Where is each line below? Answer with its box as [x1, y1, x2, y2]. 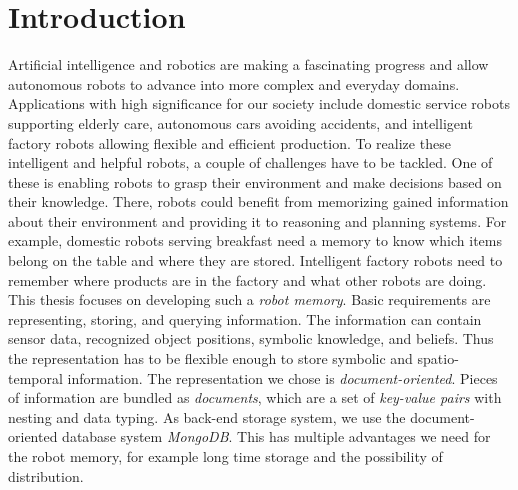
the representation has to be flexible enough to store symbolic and [8, 348, 413, 369]
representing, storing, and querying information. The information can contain [8, 308, 482, 329]
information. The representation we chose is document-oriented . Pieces [67, 367, 498, 388]
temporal [8, 367, 63, 388]
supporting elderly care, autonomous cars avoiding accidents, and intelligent [8, 112, 473, 133]
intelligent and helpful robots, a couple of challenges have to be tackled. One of [8, 152, 493, 173]
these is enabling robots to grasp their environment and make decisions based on [8, 171, 502, 192]
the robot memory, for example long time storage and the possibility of [8, 446, 443, 466]
